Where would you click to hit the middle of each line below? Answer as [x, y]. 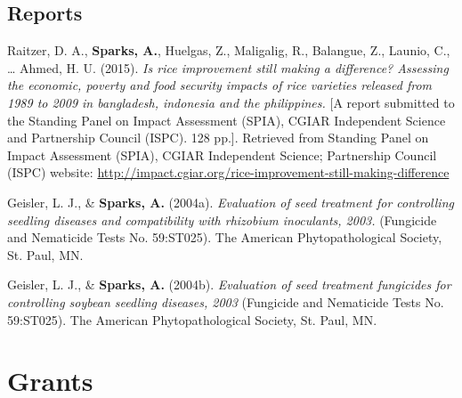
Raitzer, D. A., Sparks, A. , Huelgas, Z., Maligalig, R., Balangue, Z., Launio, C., [229, 50]
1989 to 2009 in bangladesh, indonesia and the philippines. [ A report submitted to [231, 102]
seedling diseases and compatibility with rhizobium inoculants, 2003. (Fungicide [222, 219]
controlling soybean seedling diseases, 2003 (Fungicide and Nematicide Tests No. [226, 301]
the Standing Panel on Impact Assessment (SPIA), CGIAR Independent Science [227, 120]
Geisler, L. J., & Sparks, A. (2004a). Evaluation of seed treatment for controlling [231, 202]
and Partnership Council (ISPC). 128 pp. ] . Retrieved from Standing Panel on [218, 138]
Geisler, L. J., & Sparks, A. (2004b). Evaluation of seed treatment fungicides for [229, 284]
